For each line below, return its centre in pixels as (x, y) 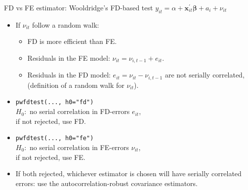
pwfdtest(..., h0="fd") (55, 102)
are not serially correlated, (205, 75)
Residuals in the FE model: (69, 57)
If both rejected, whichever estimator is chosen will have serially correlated (128, 173)
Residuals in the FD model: (69, 75)
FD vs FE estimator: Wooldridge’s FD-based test (79, 7)
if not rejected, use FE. (50, 157)
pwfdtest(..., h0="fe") (55, 138)
